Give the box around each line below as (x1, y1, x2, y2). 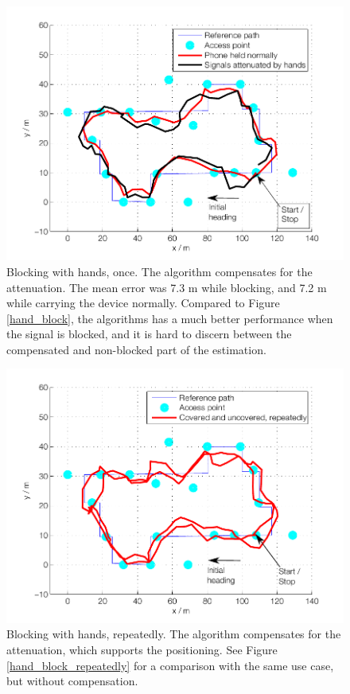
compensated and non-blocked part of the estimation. (6, 341, 266, 357)
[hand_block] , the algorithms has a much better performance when (6, 310, 333, 326)
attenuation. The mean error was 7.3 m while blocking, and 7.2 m (6, 279, 327, 295)
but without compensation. (6, 673, 138, 689)
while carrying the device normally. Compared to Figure (6, 294, 280, 311)
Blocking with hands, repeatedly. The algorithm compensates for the (6, 626, 341, 642)
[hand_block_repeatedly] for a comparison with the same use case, (6, 657, 334, 673)
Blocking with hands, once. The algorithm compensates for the (6, 263, 313, 279)
